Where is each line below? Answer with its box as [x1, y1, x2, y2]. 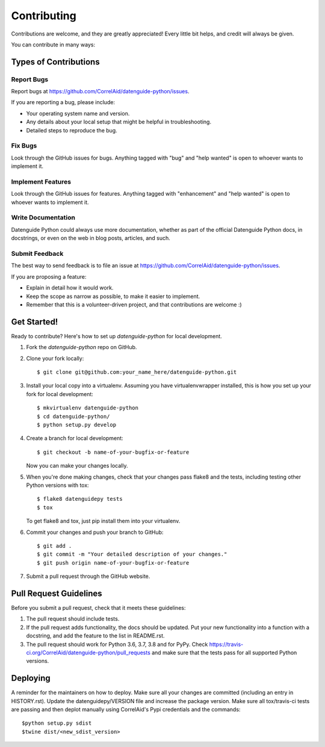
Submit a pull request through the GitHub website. [26, 572, 150, 580]
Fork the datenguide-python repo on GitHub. [26, 344, 137, 351]
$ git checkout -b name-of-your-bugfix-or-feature [37, 448, 190, 456]
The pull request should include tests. [26, 615, 120, 622]
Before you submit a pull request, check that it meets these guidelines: [11, 604, 186, 611]
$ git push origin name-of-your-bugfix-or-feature [37, 559, 190, 566]
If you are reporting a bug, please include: [11, 99, 116, 106]
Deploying [11, 673, 51, 683]
